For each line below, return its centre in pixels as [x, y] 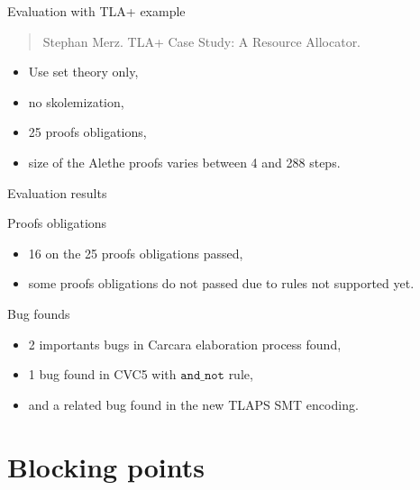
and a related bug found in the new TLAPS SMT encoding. [193, 404]
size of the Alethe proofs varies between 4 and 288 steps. [184, 162]
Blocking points [106, 466]
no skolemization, [76, 101]
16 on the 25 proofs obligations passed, [136, 253]
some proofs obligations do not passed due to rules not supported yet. [221, 283]
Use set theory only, [83, 72]
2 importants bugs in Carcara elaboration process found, [185, 344]
